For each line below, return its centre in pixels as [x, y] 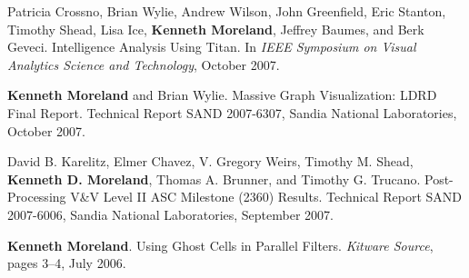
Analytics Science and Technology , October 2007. [144, 64]
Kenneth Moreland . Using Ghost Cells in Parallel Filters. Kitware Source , [220, 245]
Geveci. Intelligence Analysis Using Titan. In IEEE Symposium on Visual [212, 47]
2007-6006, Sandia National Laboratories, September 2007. [170, 214]
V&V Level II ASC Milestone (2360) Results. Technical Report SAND [266, 197]
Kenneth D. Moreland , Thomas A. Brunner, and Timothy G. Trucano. [214, 179]
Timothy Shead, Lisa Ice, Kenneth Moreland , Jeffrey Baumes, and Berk [216, 29]
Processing [37, 197]
